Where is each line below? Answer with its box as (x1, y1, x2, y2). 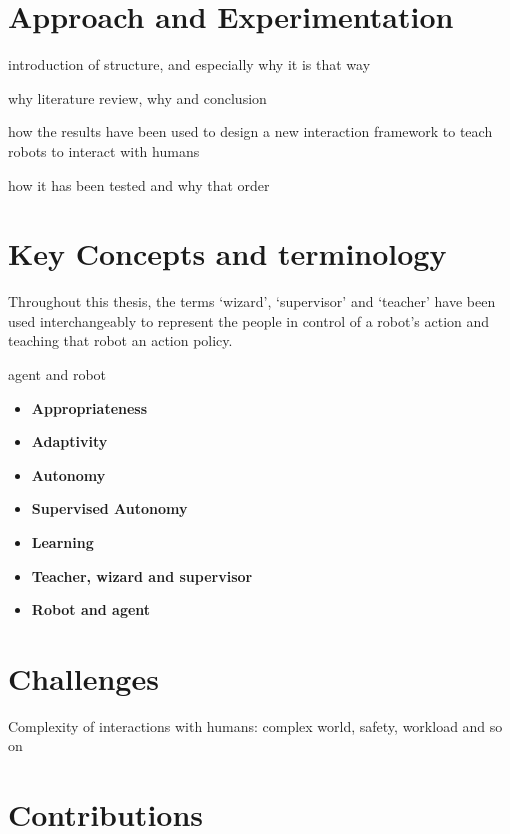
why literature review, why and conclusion (8, 87, 267, 108)
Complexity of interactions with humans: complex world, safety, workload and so (8, 715, 503, 736)
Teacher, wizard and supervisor (31, 565, 253, 586)
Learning (31, 531, 94, 552)
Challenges (8, 657, 159, 698)
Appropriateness (31, 397, 148, 418)
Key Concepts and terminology (8, 233, 447, 274)
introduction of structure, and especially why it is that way (8, 54, 371, 75)
